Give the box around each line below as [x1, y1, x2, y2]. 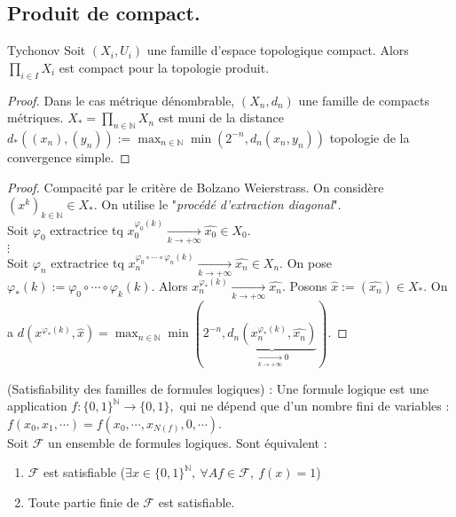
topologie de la [329, 128, 410, 146]
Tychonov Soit [7, 41, 86, 59]
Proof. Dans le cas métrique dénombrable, [7, 90, 235, 109]
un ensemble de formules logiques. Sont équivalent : [48, 433, 327, 451]
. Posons [281, 277, 327, 294]
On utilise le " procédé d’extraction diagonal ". [101, 195, 342, 214]
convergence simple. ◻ [7, 147, 130, 166]
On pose [287, 253, 332, 271]
